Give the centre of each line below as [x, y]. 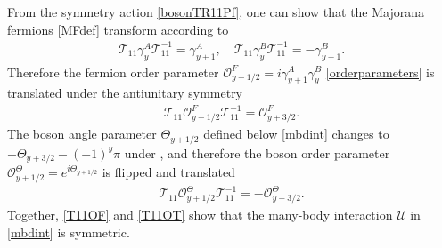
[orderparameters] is [380, 72]
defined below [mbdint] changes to [296, 134]
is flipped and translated [168, 172]
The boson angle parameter [82, 134]
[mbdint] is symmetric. [69, 232]
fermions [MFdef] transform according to [118, 29]
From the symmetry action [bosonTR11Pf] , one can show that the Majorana [216, 12]
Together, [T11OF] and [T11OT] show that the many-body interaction [200, 215]
